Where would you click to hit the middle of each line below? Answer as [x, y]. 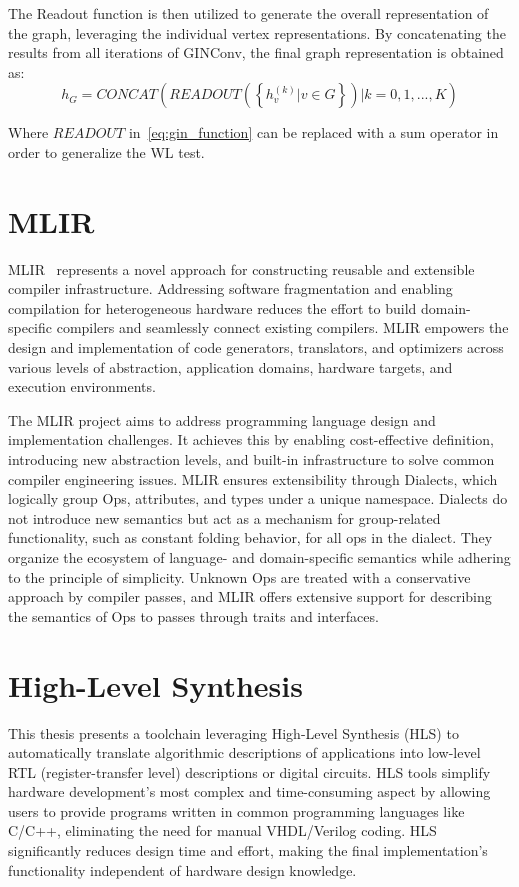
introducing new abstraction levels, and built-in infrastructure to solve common [251, 459]
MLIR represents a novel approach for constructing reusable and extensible [241, 268]
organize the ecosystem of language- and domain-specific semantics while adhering [259, 557]
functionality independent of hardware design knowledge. [182, 869]
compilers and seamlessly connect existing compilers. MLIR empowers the [282, 327]
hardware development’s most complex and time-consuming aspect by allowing [249, 791]
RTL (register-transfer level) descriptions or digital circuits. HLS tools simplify [249, 771]
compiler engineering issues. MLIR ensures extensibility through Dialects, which [253, 478]
